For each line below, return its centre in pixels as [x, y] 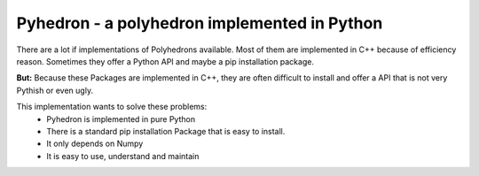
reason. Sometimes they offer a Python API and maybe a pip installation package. [165, 61]
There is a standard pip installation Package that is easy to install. [166, 131]
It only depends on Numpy [95, 144]
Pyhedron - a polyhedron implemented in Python [200, 23]
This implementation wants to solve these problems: [112, 107]
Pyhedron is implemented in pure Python [121, 119]
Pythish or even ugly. [55, 90]
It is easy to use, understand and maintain [123, 156]
